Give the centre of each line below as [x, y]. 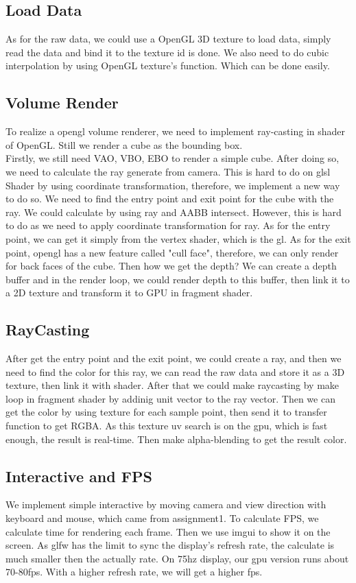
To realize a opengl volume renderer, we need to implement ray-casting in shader [176, 131]
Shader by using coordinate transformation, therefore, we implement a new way [173, 185]
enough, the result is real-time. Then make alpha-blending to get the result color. [176, 439]
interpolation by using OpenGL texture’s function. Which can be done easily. [168, 66]
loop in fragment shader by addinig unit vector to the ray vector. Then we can [170, 398]
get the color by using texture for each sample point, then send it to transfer [166, 412]
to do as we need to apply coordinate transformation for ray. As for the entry [168, 225]
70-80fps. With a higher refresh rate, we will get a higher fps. [134, 572]
